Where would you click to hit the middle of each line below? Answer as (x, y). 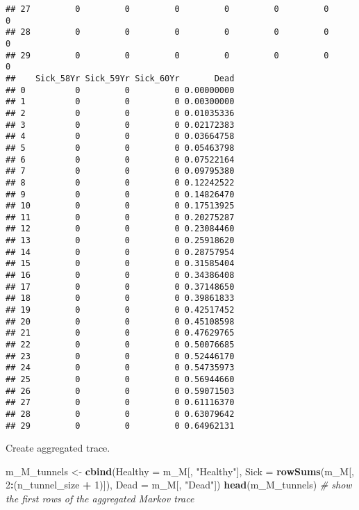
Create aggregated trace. (58, 448)
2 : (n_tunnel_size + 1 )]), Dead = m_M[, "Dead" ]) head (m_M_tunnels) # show (179, 485)
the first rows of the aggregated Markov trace (100, 499)
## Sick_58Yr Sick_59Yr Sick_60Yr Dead (120, 78)
